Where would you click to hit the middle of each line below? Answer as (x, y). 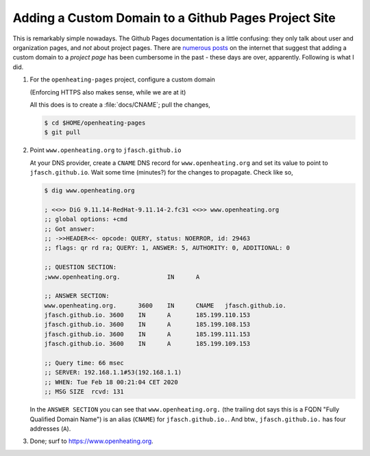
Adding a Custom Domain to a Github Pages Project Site (174, 18)
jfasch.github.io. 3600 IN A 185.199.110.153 (147, 315)
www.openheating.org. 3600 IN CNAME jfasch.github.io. (165, 305)
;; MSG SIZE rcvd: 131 (84, 392)
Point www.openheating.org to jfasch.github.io (106, 150)
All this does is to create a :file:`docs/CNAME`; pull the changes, (120, 104)
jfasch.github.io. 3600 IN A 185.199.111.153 (147, 334)
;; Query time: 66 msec (84, 363)
